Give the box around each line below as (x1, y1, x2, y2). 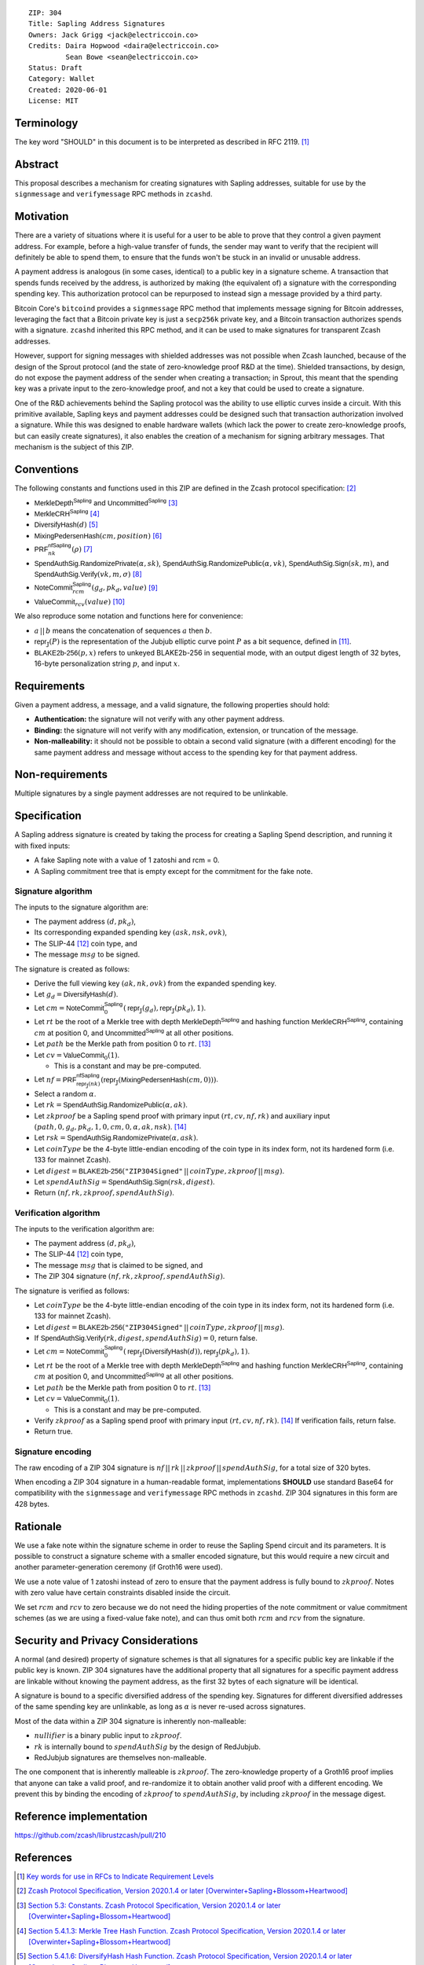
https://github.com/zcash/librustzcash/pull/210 (14, 1831, 166, 1840)
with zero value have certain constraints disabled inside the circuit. (14, 1588, 231, 1597)
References (14, 1851, 72, 1864)
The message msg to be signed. (34, 949, 141, 959)
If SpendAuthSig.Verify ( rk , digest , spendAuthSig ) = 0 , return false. (34, 1333, 258, 1343)
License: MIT (28, 97, 79, 105)
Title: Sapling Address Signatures (28, 20, 166, 28)
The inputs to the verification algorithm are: (14, 1224, 155, 1233)
